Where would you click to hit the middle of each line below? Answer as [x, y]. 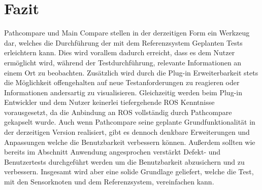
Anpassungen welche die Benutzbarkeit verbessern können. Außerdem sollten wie [130, 142]
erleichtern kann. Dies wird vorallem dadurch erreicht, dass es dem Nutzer [120, 52]
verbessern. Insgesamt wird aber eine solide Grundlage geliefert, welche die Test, [129, 172]
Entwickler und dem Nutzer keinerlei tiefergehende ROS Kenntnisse [109, 102]
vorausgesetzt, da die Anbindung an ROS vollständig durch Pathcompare [118, 112]
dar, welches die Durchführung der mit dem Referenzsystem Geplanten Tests [123, 42]
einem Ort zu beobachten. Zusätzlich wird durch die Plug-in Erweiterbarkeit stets [131, 72]
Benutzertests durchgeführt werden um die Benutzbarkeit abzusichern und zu [124, 161]
